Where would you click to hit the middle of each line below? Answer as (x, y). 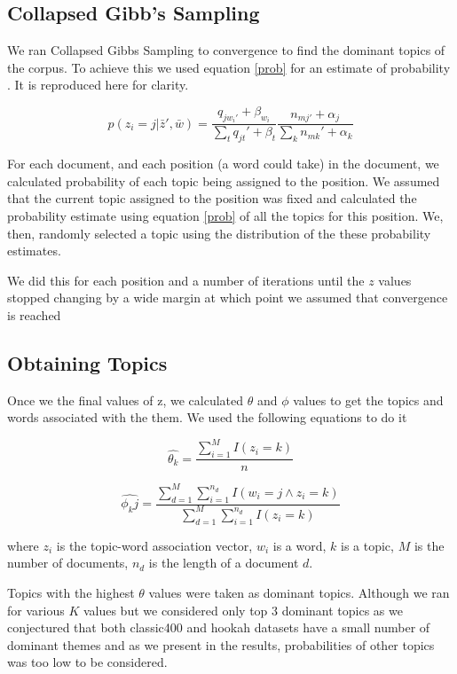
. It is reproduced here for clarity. (98, 85)
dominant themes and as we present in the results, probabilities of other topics (221, 644)
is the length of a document (224, 563)
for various (36, 610)
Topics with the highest (71, 592)
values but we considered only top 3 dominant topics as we (243, 610)
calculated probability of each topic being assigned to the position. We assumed (224, 180)
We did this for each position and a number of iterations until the (186, 280)
